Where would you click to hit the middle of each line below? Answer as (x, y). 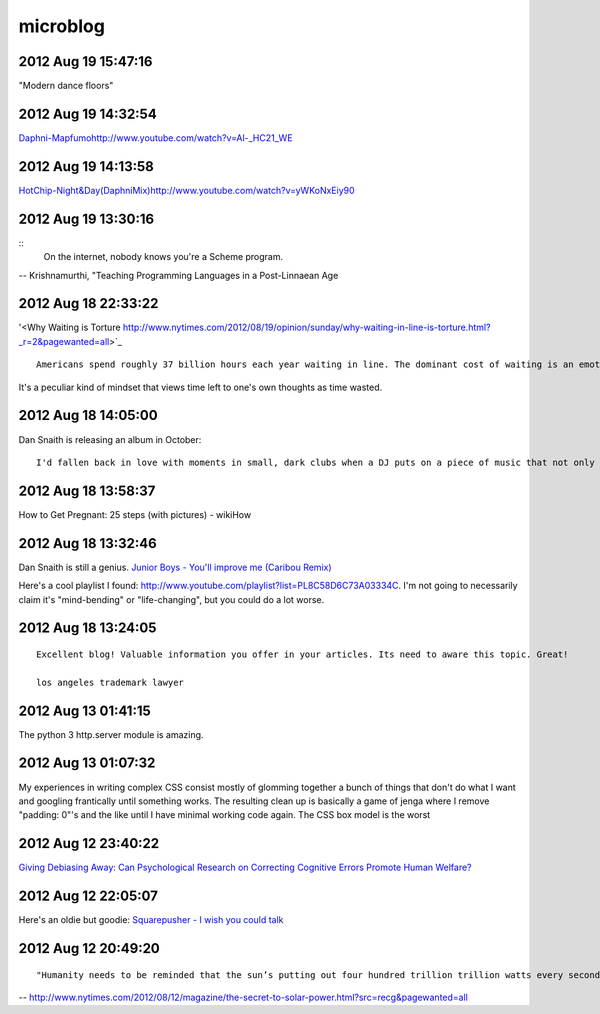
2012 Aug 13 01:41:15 (85, 710)
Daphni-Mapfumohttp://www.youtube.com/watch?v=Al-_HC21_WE (156, 137)
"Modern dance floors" (66, 86)
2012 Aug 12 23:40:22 (89, 843)
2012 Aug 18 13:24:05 (87, 628)
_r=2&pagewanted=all (64, 341)
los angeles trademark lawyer (110, 682)
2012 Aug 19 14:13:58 (86, 166)
